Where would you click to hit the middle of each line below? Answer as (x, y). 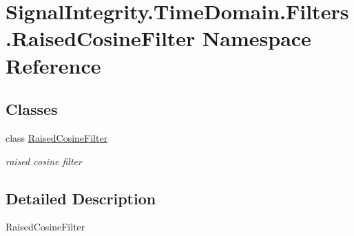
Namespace (257, 38)
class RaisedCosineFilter (57, 137)
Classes (32, 109)
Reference (53, 65)
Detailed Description (81, 198)
